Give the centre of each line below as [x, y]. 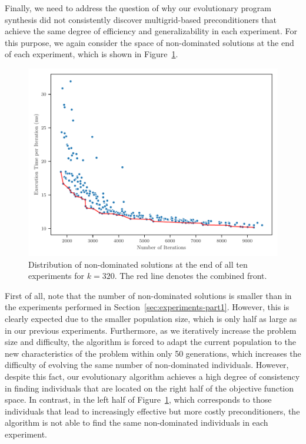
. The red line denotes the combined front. [191, 276]
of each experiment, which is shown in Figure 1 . [92, 54]
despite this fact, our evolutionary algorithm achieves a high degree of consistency [152, 376]
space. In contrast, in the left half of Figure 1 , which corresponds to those [138, 399]
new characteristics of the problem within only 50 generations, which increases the [153, 353]
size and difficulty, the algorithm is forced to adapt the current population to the [151, 342]
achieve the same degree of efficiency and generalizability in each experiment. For [151, 31]
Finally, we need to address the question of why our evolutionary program [138, 8]
